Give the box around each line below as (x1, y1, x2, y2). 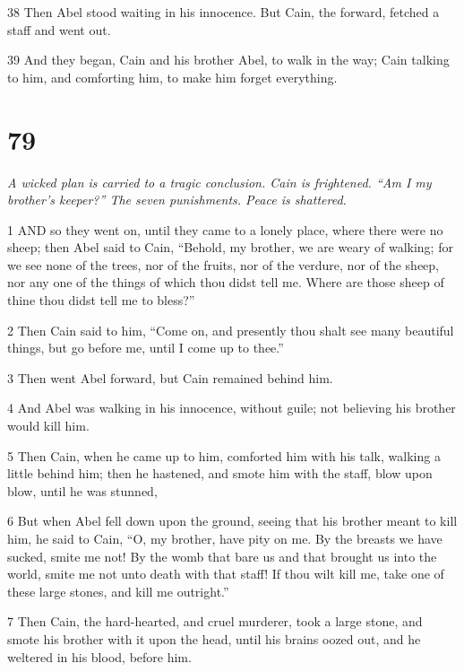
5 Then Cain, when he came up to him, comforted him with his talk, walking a (7, 446, 441, 465)
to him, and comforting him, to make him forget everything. (7, 67, 338, 86)
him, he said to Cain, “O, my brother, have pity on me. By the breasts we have (7, 529, 443, 547)
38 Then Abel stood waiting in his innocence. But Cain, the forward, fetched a (7, 3, 440, 21)
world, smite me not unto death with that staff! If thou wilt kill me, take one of (7, 564, 444, 583)
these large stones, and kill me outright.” (7, 581, 229, 600)
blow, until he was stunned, (7, 481, 158, 500)
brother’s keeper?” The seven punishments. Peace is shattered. (7, 190, 347, 209)
